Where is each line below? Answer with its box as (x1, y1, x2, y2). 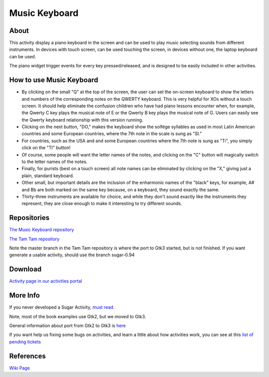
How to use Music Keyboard (9, 76, 99, 84)
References (9, 352, 46, 360)
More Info (9, 291, 40, 300)
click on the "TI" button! (21, 145, 71, 151)
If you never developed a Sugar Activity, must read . (9, 304, 115, 310)
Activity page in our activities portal (9, 278, 82, 284)
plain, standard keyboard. (21, 173, 74, 179)
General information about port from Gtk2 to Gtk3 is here (9, 323, 126, 329)
